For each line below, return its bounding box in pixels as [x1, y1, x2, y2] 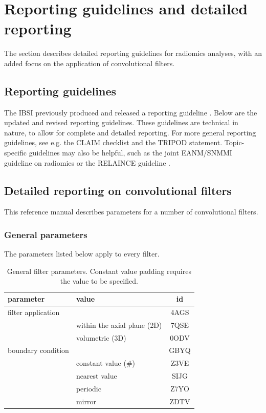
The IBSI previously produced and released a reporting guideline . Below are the [4, 107, 257, 117]
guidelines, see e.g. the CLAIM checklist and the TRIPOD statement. [4, 137, 223, 148]
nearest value [76, 370, 117, 381]
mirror [76, 396, 96, 406]
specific [4, 147, 27, 158]
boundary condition [8, 345, 69, 356]
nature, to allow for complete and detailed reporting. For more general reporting [4, 127, 256, 137]
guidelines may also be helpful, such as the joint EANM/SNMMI [29, 147, 232, 158]
